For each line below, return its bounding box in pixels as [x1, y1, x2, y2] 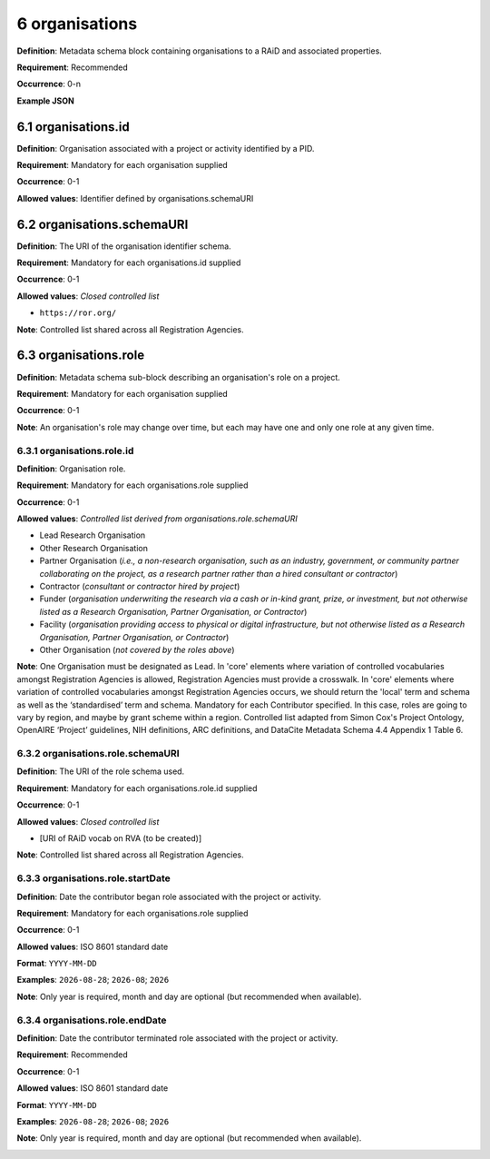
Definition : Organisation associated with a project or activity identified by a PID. [16, 143, 315, 154]
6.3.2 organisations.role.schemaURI [16, 748, 181, 760]
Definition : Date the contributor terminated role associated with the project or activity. [16, 1033, 338, 1044]
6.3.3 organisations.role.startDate [16, 872, 171, 885]
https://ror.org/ [39, 308, 117, 318]
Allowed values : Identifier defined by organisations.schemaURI [16, 193, 254, 203]
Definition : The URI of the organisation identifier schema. [16, 241, 231, 252]
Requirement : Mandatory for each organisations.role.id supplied [16, 782, 258, 794]
